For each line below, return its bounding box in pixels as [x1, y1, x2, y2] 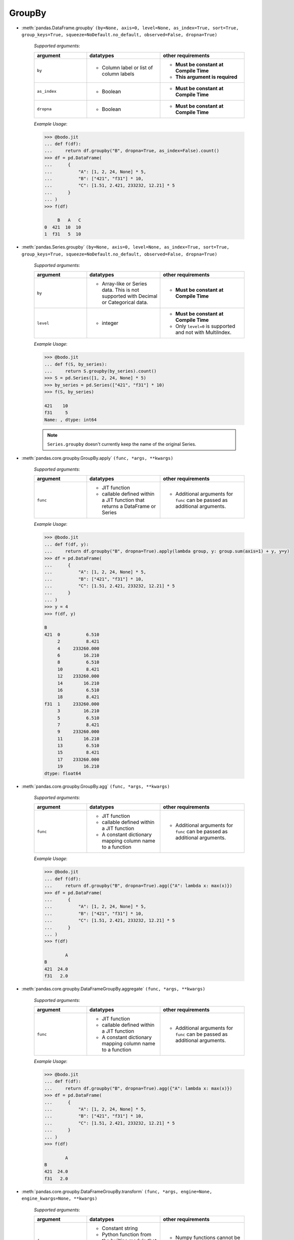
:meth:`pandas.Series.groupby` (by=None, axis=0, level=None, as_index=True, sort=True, [21, 244, 230, 250]
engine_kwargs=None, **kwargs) [21, 1196, 98, 1201]
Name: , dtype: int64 [44, 417, 97, 423]
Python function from [101, 1231, 152, 1238]
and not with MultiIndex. [175, 329, 232, 336]
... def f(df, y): [44, 541, 89, 547]
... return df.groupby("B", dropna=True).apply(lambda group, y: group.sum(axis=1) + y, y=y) [44, 549, 290, 554]
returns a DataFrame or [101, 503, 156, 510]
